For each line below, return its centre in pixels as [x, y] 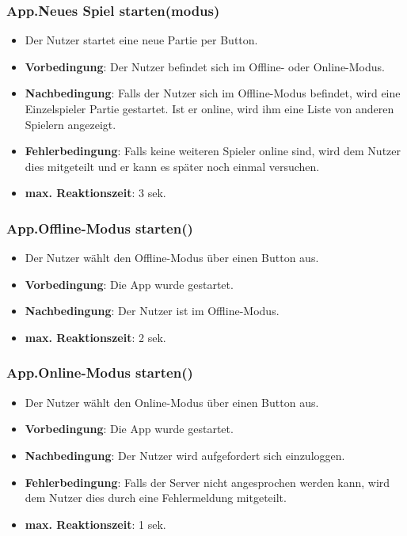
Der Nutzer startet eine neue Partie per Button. [141, 40]
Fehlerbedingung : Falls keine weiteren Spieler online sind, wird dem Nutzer [213, 151]
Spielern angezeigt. [70, 124]
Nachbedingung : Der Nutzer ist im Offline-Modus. [152, 311]
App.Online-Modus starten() [100, 373]
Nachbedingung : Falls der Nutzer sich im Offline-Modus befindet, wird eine [213, 93]
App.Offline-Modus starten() [100, 228]
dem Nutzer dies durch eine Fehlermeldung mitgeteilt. [156, 498]
